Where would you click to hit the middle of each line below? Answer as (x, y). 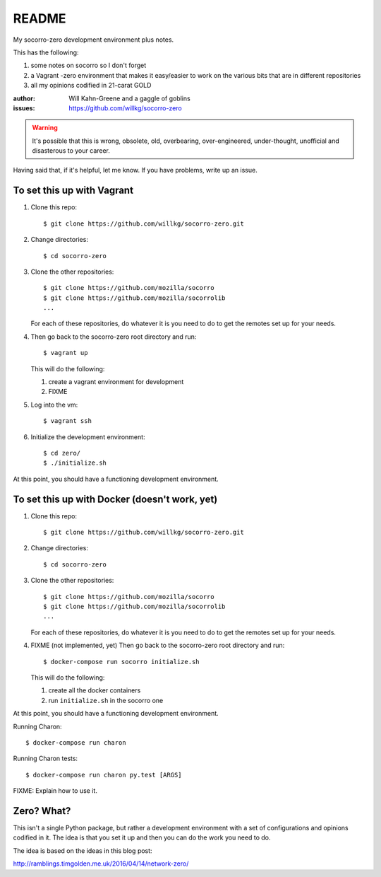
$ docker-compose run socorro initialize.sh (122, 662)
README (40, 18)
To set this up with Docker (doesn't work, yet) (115, 499)
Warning (45, 128)
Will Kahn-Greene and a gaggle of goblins (129, 98)
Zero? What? (42, 811)
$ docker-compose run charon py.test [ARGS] (104, 775)
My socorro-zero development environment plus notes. (93, 40)
